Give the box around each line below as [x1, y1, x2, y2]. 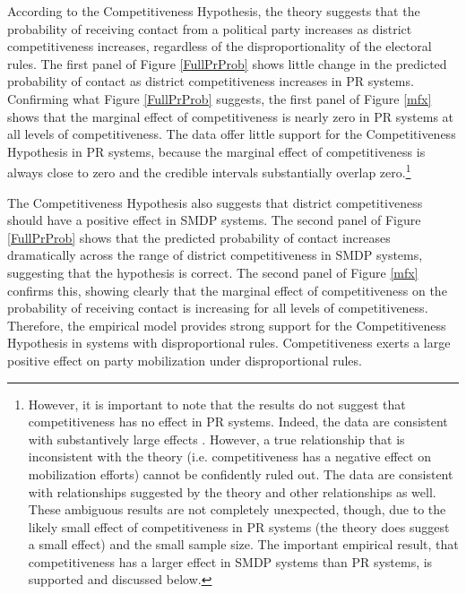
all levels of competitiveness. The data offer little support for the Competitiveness [7, 125, 456, 143]
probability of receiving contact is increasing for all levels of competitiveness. [7, 298, 428, 317]
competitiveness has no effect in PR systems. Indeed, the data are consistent [28, 412, 448, 431]
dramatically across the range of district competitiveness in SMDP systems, [7, 245, 423, 264]
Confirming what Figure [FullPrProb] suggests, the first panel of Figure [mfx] [7, 89, 432, 108]
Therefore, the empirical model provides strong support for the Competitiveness [7, 315, 446, 334]
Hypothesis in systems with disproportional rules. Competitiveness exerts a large [7, 333, 451, 352]
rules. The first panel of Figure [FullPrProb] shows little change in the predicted [7, 54, 447, 73]
